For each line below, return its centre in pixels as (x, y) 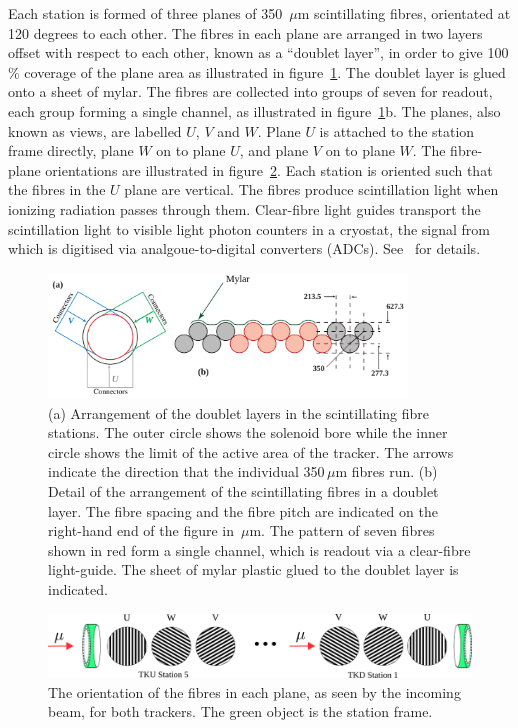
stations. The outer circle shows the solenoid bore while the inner (248, 432)
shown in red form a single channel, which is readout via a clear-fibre (259, 549)
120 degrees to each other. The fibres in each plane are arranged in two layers (245, 32)
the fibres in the (57, 189)
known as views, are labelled (95, 130)
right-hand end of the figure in (141, 530)
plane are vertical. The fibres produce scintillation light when (311, 189)
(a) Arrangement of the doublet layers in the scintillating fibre (239, 412)
